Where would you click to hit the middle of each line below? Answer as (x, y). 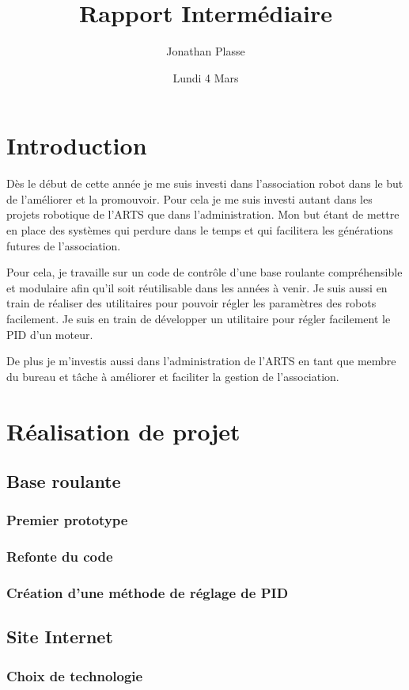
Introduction (77, 145)
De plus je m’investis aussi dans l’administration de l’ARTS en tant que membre (201, 361)
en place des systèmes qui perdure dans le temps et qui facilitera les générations (200, 230)
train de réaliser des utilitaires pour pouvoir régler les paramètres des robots (191, 303)
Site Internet (60, 637)
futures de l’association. (64, 245)
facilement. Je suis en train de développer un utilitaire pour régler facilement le (199, 318)
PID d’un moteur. (50, 334)
